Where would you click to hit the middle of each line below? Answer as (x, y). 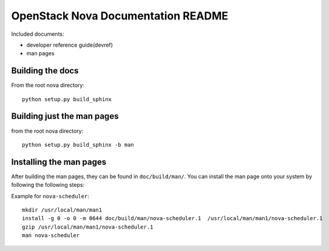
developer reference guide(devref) (70, 45)
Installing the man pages (59, 162)
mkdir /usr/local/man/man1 (62, 210)
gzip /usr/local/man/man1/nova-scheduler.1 (88, 227)
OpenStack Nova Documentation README (120, 16)
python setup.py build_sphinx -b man (78, 145)
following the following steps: (48, 185)
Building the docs (45, 71)
